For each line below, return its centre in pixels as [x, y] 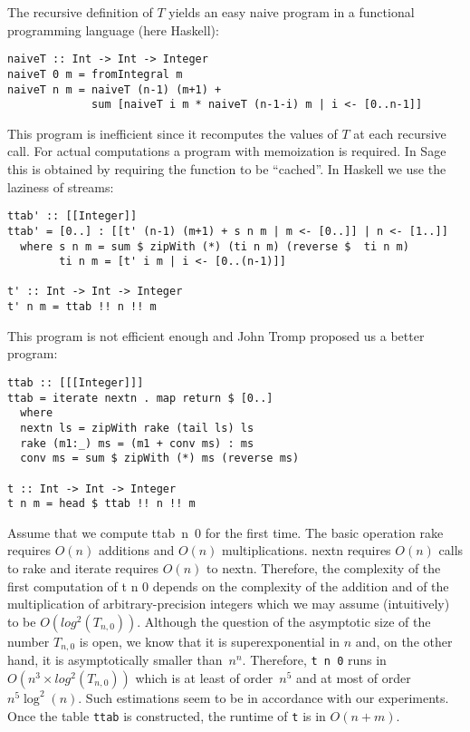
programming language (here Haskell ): [113, 29]
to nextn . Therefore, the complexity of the [324, 568]
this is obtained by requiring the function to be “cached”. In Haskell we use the [227, 169]
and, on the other [404, 641]
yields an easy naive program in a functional [292, 12]
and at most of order [354, 677]
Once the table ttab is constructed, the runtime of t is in [167, 715]
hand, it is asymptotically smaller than [115, 660]
